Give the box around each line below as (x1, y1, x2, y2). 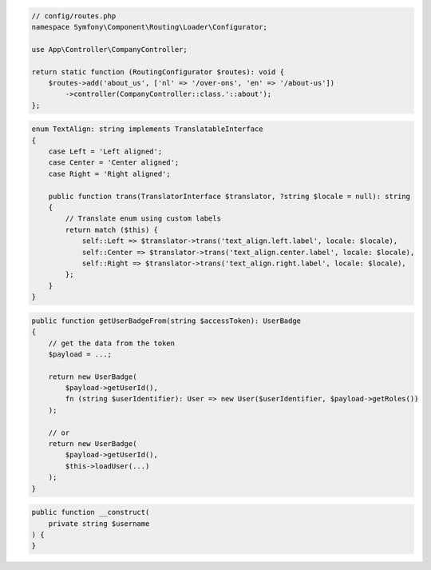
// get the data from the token (48, 338, 176, 348)
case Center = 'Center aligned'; (48, 158, 180, 167)
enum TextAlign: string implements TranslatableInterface (31, 125, 263, 134)
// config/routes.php (31, 11, 117, 20)
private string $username (48, 519, 150, 528)
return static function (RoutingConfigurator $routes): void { (31, 67, 285, 76)
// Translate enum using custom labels (65, 214, 221, 223)
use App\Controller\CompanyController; (31, 45, 188, 54)
